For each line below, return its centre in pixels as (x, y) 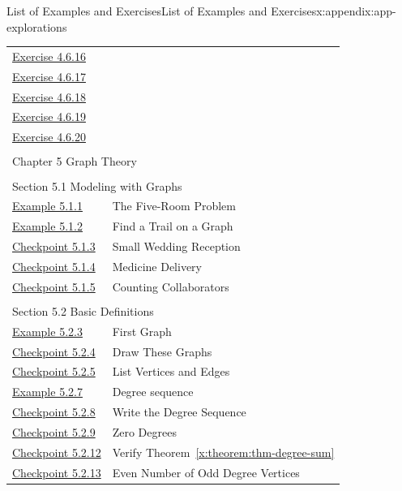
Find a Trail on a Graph (173, 226)
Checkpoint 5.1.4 (54, 266)
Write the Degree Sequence (179, 412)
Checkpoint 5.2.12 (57, 452)
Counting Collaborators (171, 286)
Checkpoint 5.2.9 (54, 431)
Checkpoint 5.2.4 (54, 351)
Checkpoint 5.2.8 (54, 412)
